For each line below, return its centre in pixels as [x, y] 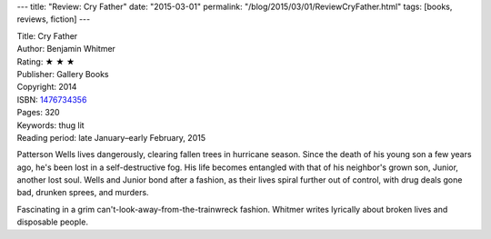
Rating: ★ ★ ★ [46, 61]
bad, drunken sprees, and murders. [83, 193]
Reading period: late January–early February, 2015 [111, 137]
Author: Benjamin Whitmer [66, 49]
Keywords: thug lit [51, 125]
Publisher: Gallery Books [63, 74]
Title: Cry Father [47, 35]
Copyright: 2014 [47, 87]
